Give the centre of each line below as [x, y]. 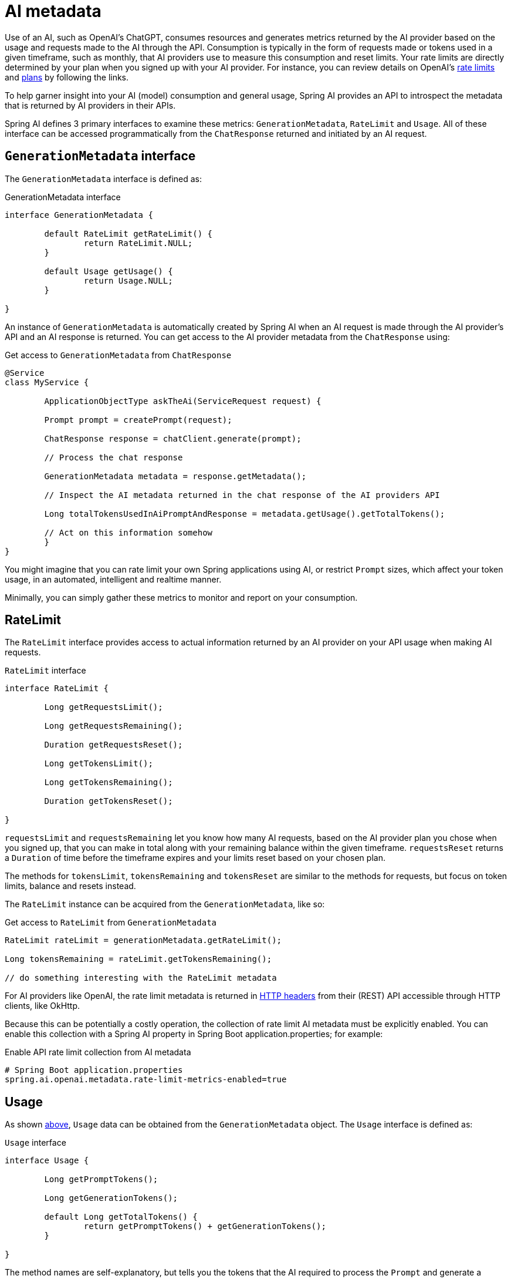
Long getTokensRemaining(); [109, 782]
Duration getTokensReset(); [109, 801]
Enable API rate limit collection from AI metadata [98, 1052]
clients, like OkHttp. [43, 1006]
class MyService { [47, 382]
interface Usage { [47, 1161]
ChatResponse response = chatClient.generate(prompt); [173, 438]
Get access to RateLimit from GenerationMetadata [111, 923]
